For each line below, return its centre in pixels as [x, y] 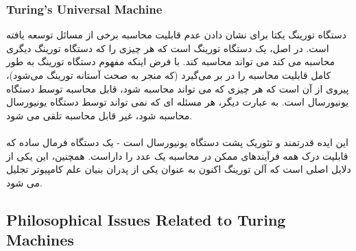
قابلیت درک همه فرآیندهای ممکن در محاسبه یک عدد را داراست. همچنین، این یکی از [177, 155]
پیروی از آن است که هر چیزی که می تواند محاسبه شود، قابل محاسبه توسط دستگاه [178, 88]
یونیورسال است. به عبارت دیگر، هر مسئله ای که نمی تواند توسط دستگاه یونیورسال [178, 102]
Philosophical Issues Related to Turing [146, 219]
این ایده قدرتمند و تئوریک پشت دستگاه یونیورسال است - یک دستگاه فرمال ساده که [177, 142]
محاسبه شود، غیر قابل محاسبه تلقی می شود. [99, 115]
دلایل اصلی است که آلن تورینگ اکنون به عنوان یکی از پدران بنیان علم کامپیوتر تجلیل [179, 169]
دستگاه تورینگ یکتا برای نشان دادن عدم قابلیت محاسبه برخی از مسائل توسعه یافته [176, 35]
